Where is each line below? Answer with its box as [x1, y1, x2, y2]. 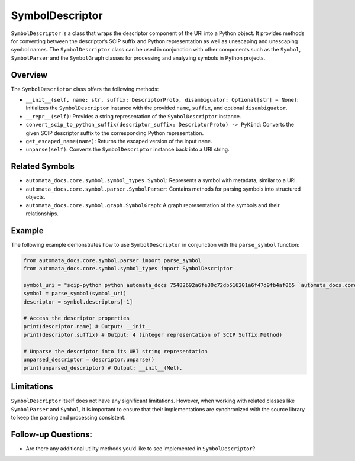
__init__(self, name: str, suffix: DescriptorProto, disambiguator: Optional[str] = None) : [25, 96, 299, 104]
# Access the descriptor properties [23, 315, 130, 322]
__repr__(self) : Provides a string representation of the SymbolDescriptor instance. [25, 112, 241, 120]
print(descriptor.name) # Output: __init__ [23, 323, 152, 330]
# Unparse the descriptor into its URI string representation [23, 348, 208, 355]
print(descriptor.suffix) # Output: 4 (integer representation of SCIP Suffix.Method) [23, 331, 283, 339]
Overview [11, 70, 48, 80]
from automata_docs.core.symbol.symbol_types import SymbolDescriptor [23, 265, 233, 272]
